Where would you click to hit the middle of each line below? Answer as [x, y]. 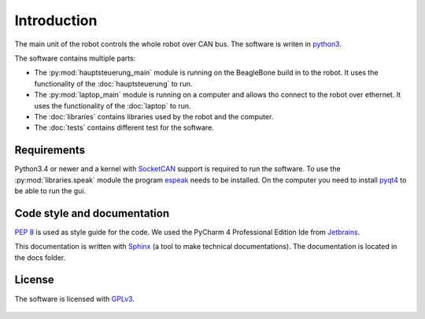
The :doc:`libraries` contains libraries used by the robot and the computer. [154, 116]
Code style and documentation [92, 213]
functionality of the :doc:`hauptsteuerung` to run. [113, 83]
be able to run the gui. [50, 191]
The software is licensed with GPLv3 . [75, 299]
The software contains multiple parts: [75, 58]
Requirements [50, 150]
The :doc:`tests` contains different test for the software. [124, 128]
